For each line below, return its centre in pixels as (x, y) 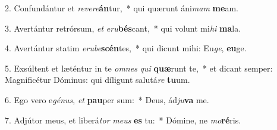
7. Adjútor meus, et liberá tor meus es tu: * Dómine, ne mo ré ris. (123, 120)
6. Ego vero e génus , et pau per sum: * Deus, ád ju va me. (107, 99)
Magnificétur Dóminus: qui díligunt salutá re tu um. (97, 80)
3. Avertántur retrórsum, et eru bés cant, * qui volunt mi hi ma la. (123, 28)
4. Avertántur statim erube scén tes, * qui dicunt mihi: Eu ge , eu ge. (126, 48)
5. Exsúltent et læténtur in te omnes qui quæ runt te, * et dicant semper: (139, 68)
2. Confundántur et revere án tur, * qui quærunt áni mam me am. (122, 8)
